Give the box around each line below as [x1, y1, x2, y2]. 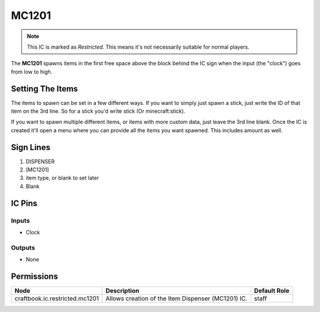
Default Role [254, 286, 290, 295]
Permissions [11, 271, 59, 281]
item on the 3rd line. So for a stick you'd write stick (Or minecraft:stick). [11, 107, 185, 115]
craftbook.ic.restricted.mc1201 [14, 294, 99, 303]
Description [105, 286, 139, 295]
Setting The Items [11, 84, 78, 94]
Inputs [11, 217, 30, 225]
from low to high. [11, 68, 53, 75]
